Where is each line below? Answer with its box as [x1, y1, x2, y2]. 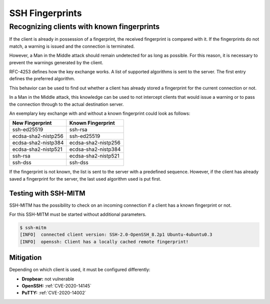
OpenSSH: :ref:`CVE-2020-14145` [21, 283, 92, 289]
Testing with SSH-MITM [9, 189, 85, 198]
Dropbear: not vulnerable [21, 276, 74, 282]
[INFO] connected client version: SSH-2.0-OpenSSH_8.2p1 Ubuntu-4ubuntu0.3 [19, 232, 212, 238]
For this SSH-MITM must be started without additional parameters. [9, 211, 146, 217]
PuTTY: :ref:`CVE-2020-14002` [21, 290, 86, 296]
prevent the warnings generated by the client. [9, 59, 103, 65]
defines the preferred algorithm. [9, 76, 75, 82]
